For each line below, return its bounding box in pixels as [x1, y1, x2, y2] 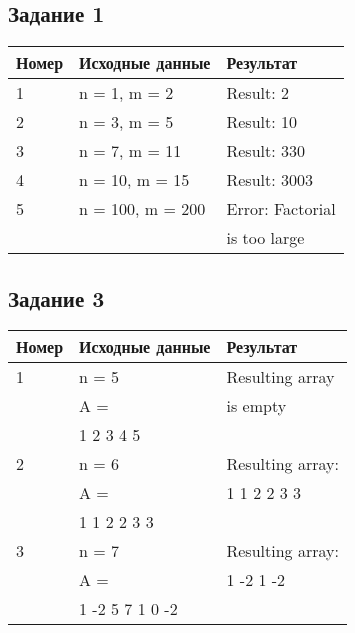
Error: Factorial [226, 197, 336, 221]
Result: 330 [226, 139, 306, 163]
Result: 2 [226, 81, 290, 105]
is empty [226, 394, 287, 418]
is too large [226, 226, 305, 250]
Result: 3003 [226, 168, 314, 192]
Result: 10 [226, 110, 298, 134]
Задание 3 [8, 282, 105, 313]
